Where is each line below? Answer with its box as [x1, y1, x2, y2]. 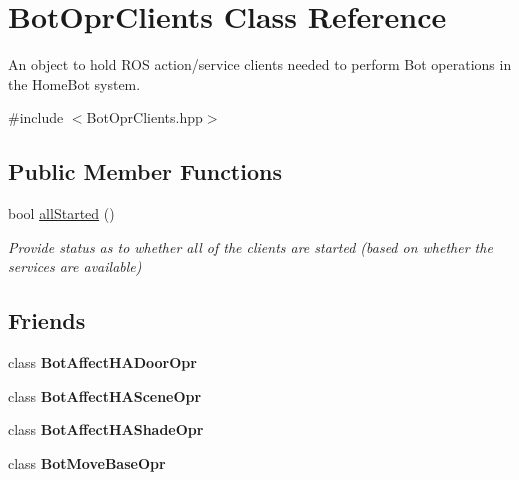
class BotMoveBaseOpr [8, 452, 166, 473]
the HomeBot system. [8, 73, 141, 94]
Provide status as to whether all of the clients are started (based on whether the [8, 236, 493, 257]
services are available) [8, 256, 142, 277]
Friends [8, 305, 86, 336]
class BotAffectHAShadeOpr [8, 419, 204, 440]
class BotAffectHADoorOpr [8, 352, 197, 373]
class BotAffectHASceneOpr [8, 385, 202, 406]
